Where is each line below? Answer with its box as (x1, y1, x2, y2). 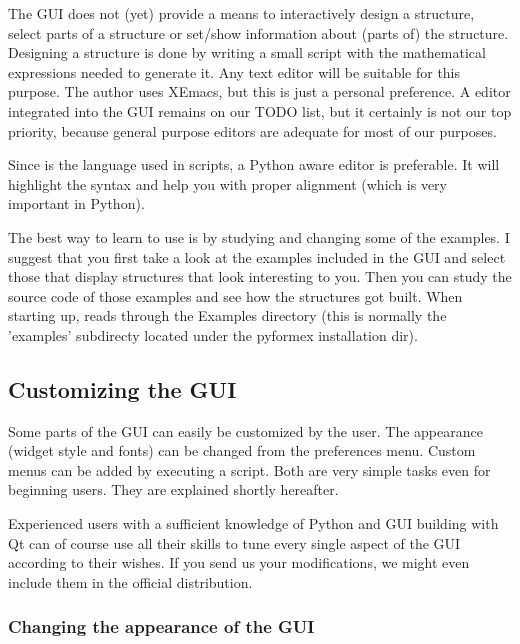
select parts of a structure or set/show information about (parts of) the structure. (8, 22, 509, 43)
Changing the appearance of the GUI (8, 614, 315, 639)
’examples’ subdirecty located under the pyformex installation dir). (8, 324, 418, 345)
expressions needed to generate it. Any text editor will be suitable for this (8, 61, 461, 82)
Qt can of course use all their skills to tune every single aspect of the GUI (8, 532, 461, 553)
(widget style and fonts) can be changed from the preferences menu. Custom (8, 440, 476, 461)
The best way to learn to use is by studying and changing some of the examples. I (8, 226, 510, 247)
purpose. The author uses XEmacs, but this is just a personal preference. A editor (8, 81, 511, 102)
